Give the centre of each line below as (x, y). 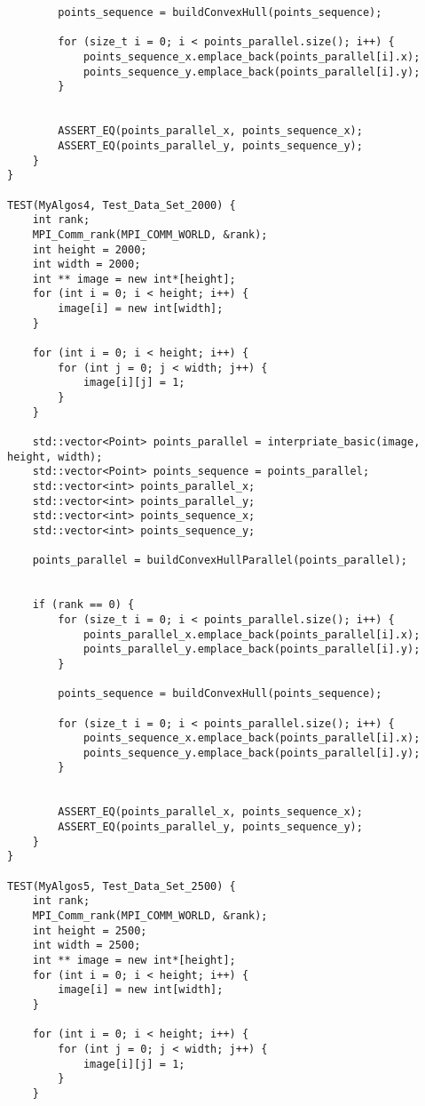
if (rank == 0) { (83, 605)
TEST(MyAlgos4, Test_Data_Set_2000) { (122, 205)
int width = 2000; (87, 264)
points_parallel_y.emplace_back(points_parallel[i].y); (252, 649)
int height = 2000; (90, 249)
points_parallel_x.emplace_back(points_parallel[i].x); (252, 634)
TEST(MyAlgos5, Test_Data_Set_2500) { (122, 886)
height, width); (55, 457)
